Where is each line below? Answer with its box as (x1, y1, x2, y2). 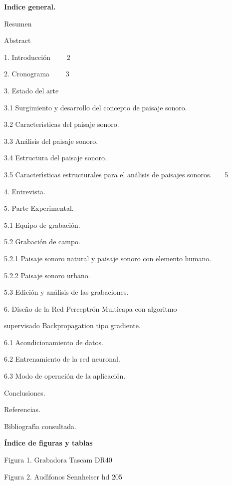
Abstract (4, 35, 31, 45)
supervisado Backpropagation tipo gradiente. (4, 320, 141, 331)
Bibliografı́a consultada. (4, 421, 77, 431)
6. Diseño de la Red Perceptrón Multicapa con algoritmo (4, 303, 177, 314)
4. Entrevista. (4, 186, 45, 196)
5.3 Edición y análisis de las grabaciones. (4, 287, 129, 297)
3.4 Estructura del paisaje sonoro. (4, 152, 107, 163)
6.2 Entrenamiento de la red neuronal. (4, 354, 120, 364)
